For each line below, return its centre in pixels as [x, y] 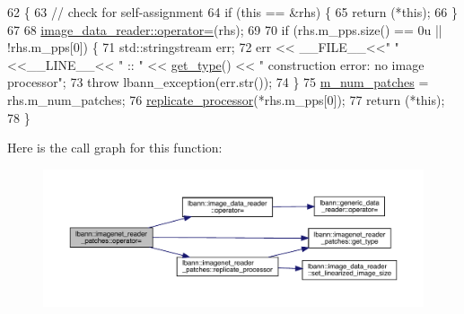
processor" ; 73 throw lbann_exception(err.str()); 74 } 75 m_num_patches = [218, 82]
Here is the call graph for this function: [115, 148]
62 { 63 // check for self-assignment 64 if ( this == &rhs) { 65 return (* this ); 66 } [232, 12]
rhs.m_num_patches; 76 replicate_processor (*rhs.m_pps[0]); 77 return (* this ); [226, 99]
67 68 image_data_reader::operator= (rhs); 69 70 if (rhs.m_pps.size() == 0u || [225, 29]
